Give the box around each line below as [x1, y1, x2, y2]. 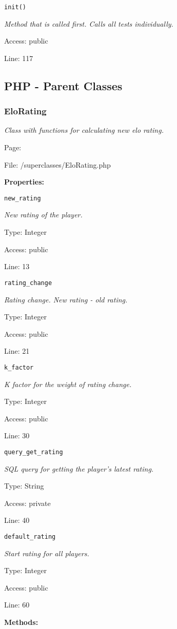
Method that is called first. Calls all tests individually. [4, 18, 173, 29]
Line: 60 [4, 599, 30, 610]
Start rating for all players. [4, 547, 89, 558]
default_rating [4, 533, 56, 540]
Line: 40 [4, 515, 30, 525]
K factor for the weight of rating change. [4, 378, 132, 389]
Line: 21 [4, 346, 30, 356]
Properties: [4, 176, 45, 187]
